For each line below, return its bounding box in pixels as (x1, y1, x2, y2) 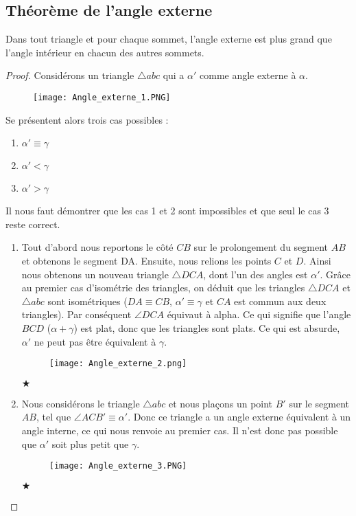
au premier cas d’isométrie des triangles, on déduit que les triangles (21, 280, 305, 295)
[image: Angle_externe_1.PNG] (33, 92, 171, 102)
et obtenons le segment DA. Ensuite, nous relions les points (21, 254, 272, 268)
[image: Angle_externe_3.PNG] (49, 461, 187, 471)
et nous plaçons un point (168, 396, 273, 410)
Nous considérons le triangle (21, 396, 140, 410)
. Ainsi (303, 254, 331, 268)
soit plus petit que (51, 436, 129, 451)
